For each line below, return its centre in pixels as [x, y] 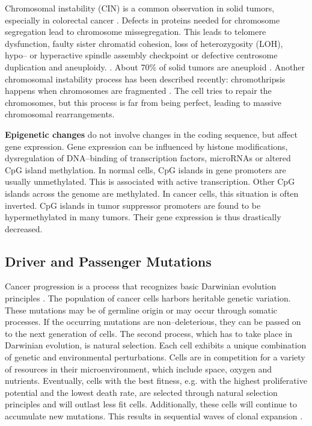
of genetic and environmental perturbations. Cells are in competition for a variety [155, 357]
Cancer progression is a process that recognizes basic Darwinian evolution [141, 286]
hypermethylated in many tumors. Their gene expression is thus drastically [143, 217]
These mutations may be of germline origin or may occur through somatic [141, 310]
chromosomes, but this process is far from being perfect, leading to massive [143, 102]
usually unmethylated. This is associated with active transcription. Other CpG [150, 181]
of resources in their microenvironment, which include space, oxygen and [139, 369]
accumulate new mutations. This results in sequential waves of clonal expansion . [154, 416]
